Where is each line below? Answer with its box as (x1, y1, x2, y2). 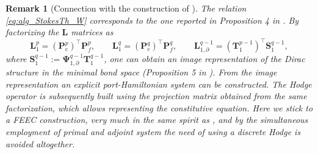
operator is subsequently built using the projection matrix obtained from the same (5, 89, 307, 102)
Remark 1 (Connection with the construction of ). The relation (5, 2, 247, 14)
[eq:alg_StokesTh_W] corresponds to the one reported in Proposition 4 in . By (5, 13, 299, 26)
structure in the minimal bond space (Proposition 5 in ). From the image (5, 66, 277, 79)
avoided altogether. (5, 137, 75, 150)
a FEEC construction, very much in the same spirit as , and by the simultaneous (5, 113, 308, 126)
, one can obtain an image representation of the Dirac (104, 52, 305, 65)
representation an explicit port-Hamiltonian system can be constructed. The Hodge (5, 77, 312, 90)
